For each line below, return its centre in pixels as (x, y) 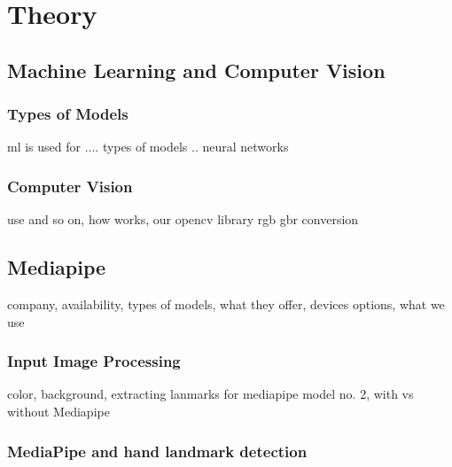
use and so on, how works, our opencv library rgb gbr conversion (183, 219)
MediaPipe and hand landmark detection (157, 451)
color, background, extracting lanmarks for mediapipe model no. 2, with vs (210, 394)
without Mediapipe (58, 411)
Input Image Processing (94, 361)
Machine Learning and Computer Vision (196, 70)
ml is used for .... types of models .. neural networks (148, 147)
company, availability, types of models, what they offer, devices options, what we (226, 304)
